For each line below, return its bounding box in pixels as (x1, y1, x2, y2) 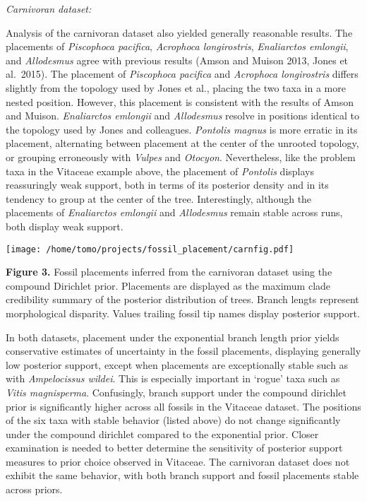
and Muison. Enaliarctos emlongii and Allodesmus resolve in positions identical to (6, 108, 360, 123)
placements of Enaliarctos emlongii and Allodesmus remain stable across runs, (6, 205, 343, 220)
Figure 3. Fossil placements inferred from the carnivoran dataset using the (6, 264, 332, 279)
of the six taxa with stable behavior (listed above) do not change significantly (6, 413, 341, 428)
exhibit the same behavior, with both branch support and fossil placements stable (6, 468, 359, 483)
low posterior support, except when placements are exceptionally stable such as (6, 357, 349, 372)
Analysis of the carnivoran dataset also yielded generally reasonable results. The (6, 25, 353, 40)
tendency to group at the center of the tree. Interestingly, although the (6, 191, 312, 206)
